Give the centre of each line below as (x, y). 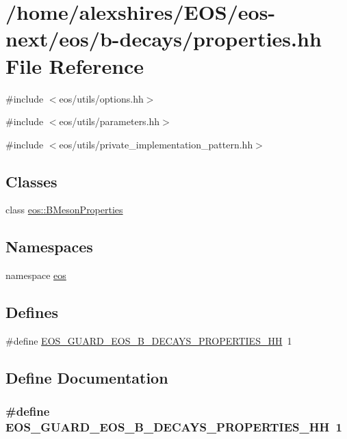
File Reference (75, 65)
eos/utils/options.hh (101, 98)
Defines (32, 312)
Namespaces (49, 247)
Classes (31, 181)
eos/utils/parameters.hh (110, 121)
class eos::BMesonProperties (64, 210)
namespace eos (36, 275)
